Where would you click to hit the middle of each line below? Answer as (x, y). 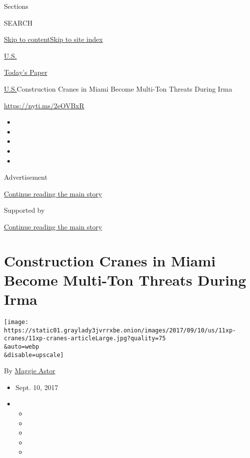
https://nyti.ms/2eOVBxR (44, 105)
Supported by (24, 210)
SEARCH (18, 22)
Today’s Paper (26, 72)
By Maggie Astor (30, 371)
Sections (16, 6)
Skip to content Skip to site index (54, 39)
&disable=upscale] (34, 355)
